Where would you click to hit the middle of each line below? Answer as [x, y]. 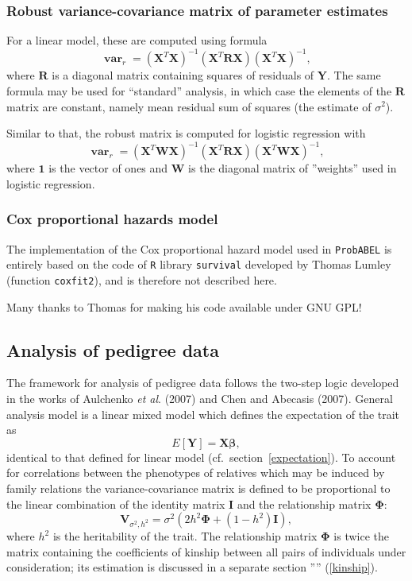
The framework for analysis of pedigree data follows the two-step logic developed [203, 383]
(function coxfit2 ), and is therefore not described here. [142, 279]
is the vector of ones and [108, 168]
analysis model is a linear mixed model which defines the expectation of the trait [203, 414]
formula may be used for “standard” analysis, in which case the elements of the [199, 90]
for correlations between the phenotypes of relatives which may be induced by [196, 473]
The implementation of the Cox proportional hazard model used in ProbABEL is [199, 248]
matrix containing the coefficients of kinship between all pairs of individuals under [206, 551]
